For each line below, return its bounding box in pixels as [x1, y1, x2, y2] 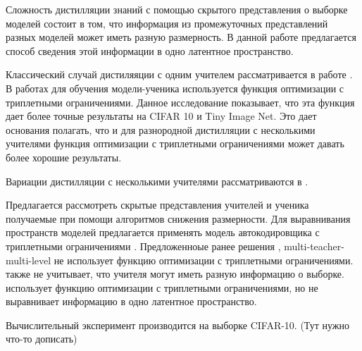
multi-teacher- [284, 238, 344, 253]
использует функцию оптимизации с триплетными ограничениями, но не [6, 280, 318, 295]
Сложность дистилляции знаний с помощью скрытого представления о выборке [6, 2, 348, 16]
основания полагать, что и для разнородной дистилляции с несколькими [6, 122, 316, 137]
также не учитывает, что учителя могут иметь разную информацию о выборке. [6, 266, 344, 281]
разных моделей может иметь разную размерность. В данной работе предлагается [6, 30, 356, 44]
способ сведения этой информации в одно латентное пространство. [6, 43, 294, 58]
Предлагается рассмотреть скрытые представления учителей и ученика [6, 197, 309, 212]
